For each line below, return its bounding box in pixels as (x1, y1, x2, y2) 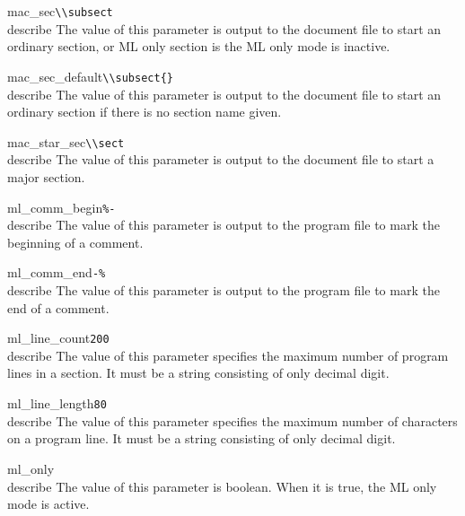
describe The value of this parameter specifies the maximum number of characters (7, 411, 458, 430)
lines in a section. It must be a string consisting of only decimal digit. (7, 363, 390, 382)
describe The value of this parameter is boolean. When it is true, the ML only (7, 477, 437, 495)
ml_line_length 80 (7, 394, 107, 413)
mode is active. (7, 494, 90, 513)
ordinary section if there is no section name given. (7, 102, 282, 121)
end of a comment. (7, 298, 110, 317)
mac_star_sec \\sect (7, 132, 125, 151)
